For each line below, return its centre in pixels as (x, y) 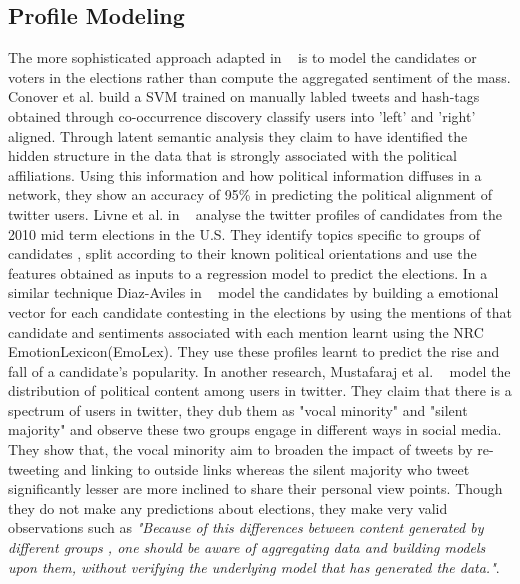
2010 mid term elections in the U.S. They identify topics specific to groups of (244, 233)
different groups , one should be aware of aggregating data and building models (247, 547)
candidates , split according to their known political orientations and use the (242, 253)
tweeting (34, 468)
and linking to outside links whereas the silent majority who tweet (266, 468)
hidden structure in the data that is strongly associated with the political (232, 155)
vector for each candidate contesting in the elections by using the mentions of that (260, 311)
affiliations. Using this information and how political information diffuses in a (245, 174)
